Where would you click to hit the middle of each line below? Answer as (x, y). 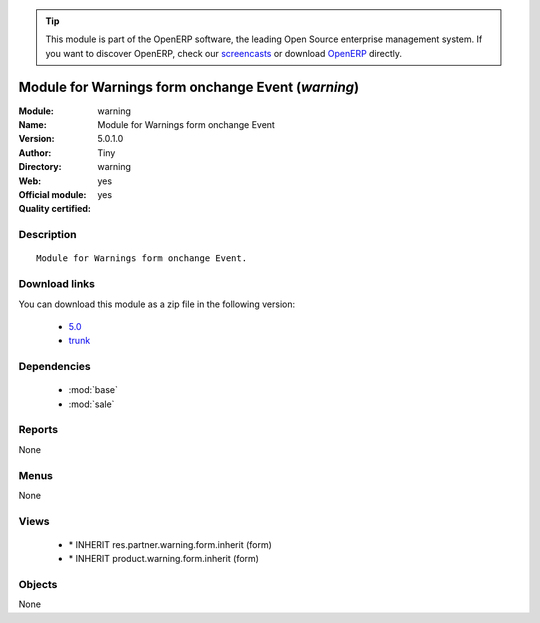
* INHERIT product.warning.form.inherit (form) (164, 559)
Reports (38, 430)
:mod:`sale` (91, 404)
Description (47, 235)
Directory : (40, 167)
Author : (35, 152)
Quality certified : (55, 209)
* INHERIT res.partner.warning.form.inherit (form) (170, 544)
